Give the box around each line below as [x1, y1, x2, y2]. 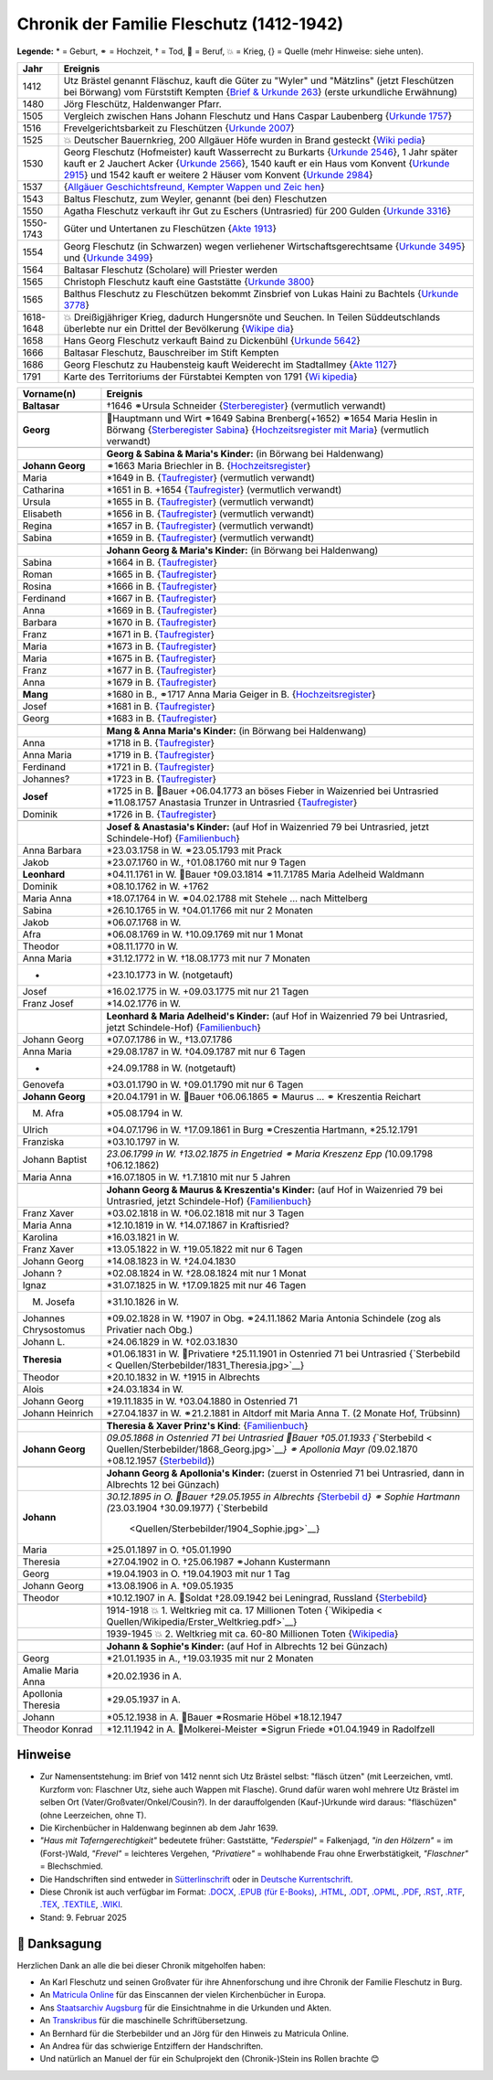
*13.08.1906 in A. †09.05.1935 [106, 1579, 235, 1592]
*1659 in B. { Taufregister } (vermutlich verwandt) [106, 531, 315, 544]
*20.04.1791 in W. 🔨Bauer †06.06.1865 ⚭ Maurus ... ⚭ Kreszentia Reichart [106, 1090, 422, 1103]
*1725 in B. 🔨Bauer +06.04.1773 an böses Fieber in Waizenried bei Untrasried [106, 784, 439, 797]
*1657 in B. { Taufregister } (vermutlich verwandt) [106, 519, 314, 532]
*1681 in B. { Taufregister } [106, 699, 215, 712]
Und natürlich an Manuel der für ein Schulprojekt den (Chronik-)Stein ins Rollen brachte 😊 [39, 2053, 380, 2064]
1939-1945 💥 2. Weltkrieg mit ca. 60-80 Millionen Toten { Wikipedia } [106, 1627, 399, 1640]
